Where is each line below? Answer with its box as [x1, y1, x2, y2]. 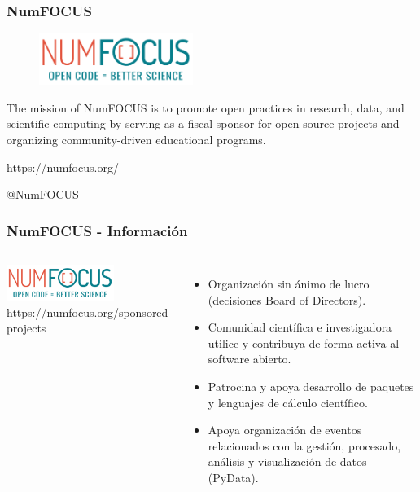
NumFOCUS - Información [7, 220, 188, 240]
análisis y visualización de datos [208, 453, 367, 470]
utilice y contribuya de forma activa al [208, 334, 400, 351]
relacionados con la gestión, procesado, [208, 437, 401, 454]
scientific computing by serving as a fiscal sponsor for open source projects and [7, 115, 400, 132]
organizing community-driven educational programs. [7, 131, 266, 148]
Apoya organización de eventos [208, 421, 362, 438]
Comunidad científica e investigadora [208, 318, 392, 336]
